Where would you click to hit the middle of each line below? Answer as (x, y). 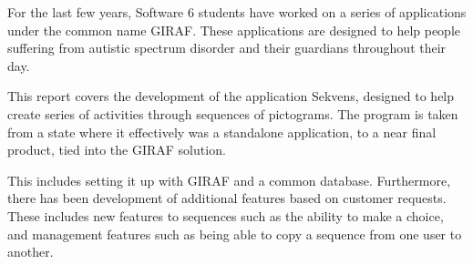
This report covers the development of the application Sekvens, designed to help (231, 96)
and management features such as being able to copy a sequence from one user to (235, 234)
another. (31, 252)
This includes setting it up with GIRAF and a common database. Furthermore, (229, 180)
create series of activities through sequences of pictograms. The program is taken (233, 113)
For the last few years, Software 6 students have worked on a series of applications (237, 12)
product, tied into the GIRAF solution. (117, 150)
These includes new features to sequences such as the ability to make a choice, (226, 215)
